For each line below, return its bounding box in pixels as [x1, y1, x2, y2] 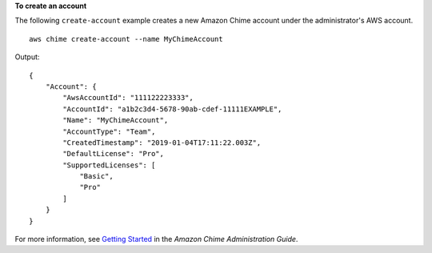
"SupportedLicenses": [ [62, 160, 156, 170]
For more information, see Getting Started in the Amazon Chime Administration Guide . [14, 235, 298, 244]
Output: [14, 52, 40, 62]
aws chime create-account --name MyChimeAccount [29, 34, 223, 43]
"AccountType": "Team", [62, 127, 156, 136]
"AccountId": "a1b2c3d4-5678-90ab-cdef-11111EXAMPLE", [62, 104, 282, 114]
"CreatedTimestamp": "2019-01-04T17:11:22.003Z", [62, 138, 262, 147]
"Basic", [79, 172, 114, 181]
